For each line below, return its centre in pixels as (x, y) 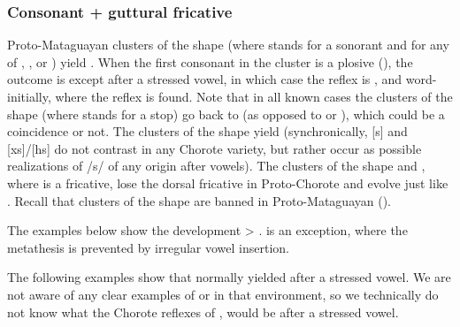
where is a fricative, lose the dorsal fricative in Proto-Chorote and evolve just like (228, 183)
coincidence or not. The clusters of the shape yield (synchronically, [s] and (207, 131)
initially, (29, 96)
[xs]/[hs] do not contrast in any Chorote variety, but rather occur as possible (215, 148)
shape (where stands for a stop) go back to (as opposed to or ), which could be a (226, 114)
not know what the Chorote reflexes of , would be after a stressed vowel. (203, 312)
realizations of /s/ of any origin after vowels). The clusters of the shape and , (216, 166)
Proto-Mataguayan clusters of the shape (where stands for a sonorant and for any (228, 45)
